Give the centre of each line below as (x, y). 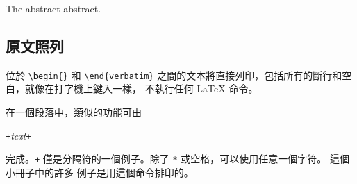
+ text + (18, 135)
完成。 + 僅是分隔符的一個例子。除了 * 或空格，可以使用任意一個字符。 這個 (177, 159)
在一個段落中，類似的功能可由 (74, 112)
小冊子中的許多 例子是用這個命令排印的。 (100, 172)
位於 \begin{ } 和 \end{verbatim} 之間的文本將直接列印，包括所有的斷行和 (174, 75)
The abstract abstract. (53, 8)
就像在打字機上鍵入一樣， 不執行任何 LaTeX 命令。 (141, 89)
